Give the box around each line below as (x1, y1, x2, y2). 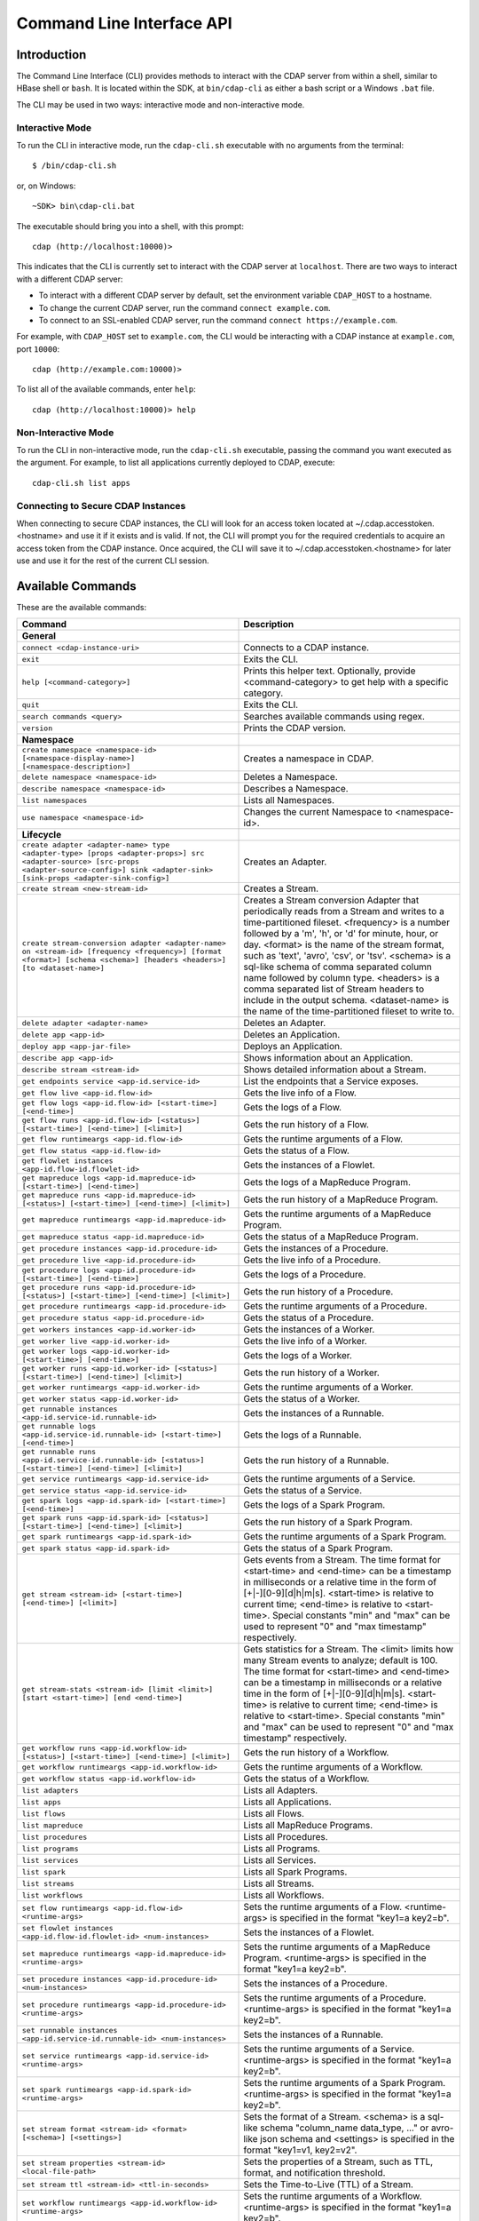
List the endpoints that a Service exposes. (243, 1075, 419, 1087)
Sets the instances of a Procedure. (243, 1978, 388, 1990)
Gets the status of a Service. (243, 1485, 363, 1497)
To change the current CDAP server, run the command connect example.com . (38, 302, 332, 313)
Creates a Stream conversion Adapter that (243, 894, 420, 906)
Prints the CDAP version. (243, 722, 346, 735)
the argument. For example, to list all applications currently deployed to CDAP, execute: (16, 458, 335, 468)
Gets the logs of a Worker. (243, 1349, 352, 1362)
